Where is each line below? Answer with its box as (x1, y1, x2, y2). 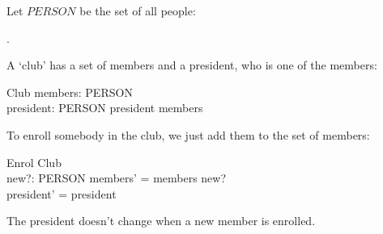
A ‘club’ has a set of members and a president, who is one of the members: (6, 56, 377, 73)
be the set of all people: (79, 2, 196, 19)
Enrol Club (6, 153, 62, 170)
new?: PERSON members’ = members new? (6, 169, 227, 186)
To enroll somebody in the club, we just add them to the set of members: (6, 126, 370, 143)
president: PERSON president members (6, 99, 203, 116)
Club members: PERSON (6, 83, 133, 100)
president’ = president (6, 185, 117, 202)
